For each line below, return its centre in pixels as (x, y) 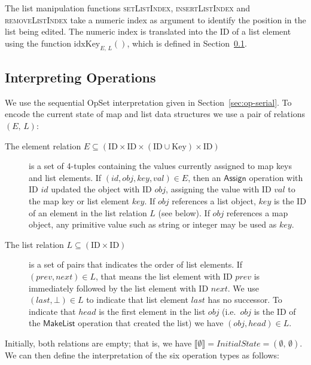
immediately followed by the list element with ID (119, 288)
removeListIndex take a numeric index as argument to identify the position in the (155, 19)
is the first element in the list (152, 311)
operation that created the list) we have (151, 323)
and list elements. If (65, 177)
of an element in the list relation (88, 212)
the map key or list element (79, 200)
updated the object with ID (101, 189)
